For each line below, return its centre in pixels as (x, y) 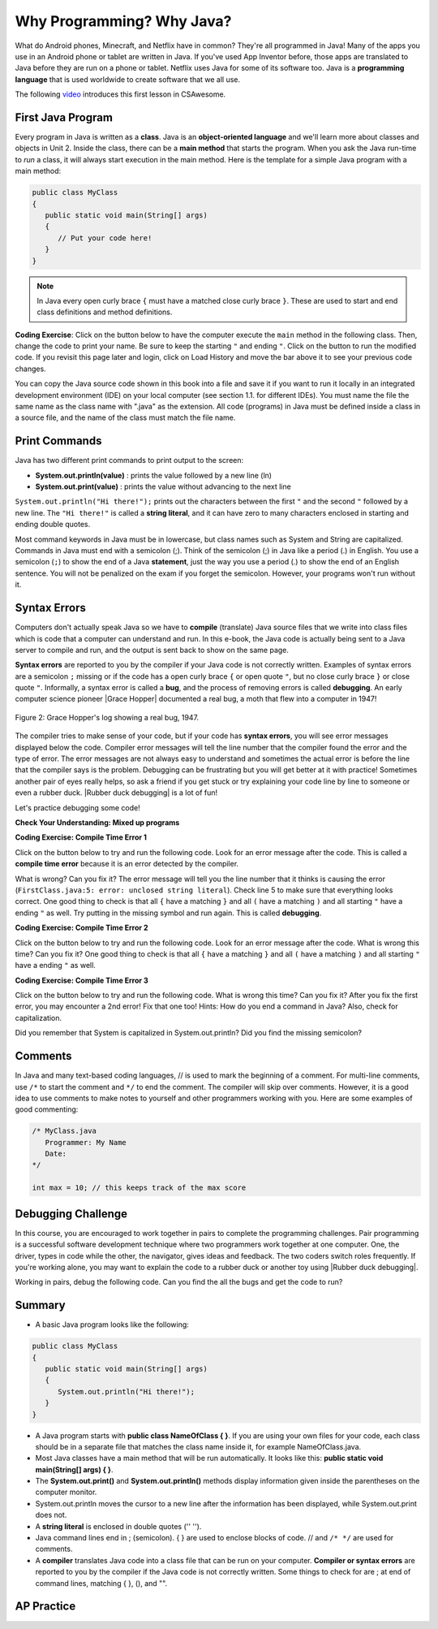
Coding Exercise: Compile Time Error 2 (82, 928)
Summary (40, 1305)
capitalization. (39, 1018)
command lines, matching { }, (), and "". (101, 1583)
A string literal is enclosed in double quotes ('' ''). (118, 1526)
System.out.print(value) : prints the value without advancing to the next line (163, 486)
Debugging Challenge (71, 1214)
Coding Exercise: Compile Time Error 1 (81, 837)
